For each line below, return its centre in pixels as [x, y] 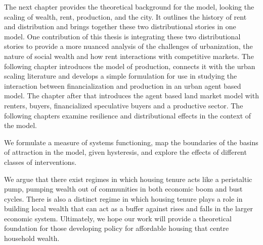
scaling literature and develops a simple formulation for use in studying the [121, 76]
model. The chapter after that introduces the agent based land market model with [131, 96]
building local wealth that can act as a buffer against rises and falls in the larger [129, 208]
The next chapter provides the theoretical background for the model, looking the [129, 7]
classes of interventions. [40, 162]
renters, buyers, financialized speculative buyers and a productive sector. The [124, 105]
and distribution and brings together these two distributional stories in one [120, 26]
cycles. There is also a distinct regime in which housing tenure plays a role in [123, 198]
